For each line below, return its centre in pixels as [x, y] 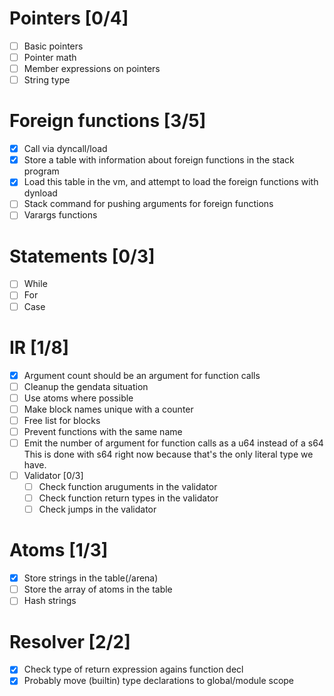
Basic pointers [53, 46]
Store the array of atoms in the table [98, 589]
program [41, 171]
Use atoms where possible [78, 398]
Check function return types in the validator [128, 498]
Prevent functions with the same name [103, 431]
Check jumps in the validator [97, 509]
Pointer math [50, 57]
